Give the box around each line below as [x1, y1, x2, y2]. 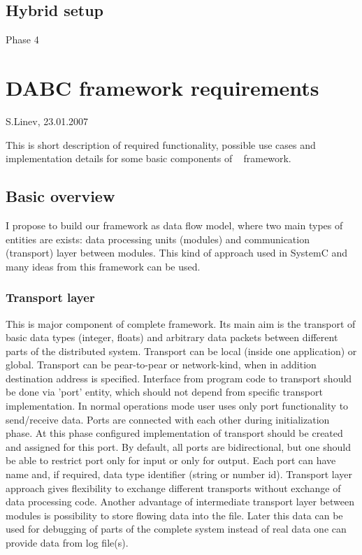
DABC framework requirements [6, 73, 319, 101]
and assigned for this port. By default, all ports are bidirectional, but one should [6, 439, 351, 454]
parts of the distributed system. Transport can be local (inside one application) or [6, 343, 357, 358]
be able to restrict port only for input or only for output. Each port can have [6, 453, 336, 468]
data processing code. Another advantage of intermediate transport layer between [6, 494, 355, 509]
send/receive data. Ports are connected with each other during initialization [6, 412, 330, 426]
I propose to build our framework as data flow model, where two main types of [6, 217, 343, 232]
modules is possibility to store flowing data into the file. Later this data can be [6, 507, 343, 522]
